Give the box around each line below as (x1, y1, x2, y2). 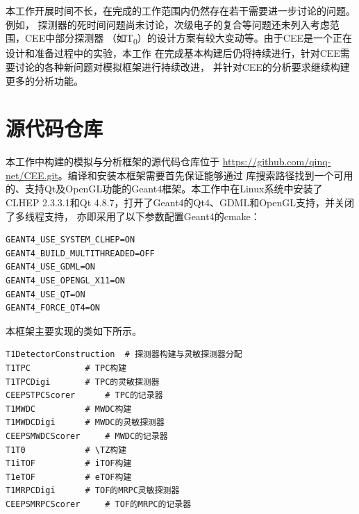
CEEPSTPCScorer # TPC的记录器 (6, 390, 163, 401)
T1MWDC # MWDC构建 (6, 404, 132, 414)
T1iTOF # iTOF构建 (6, 458, 132, 469)
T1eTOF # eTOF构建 (6, 472, 132, 482)
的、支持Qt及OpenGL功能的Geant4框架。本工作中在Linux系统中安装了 (6, 181, 323, 196)
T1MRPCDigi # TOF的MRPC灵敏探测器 (6, 486, 180, 496)
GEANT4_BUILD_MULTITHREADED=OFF (6, 248, 155, 258)
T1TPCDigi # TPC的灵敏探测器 (6, 376, 160, 387)
